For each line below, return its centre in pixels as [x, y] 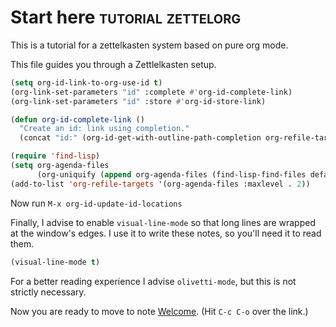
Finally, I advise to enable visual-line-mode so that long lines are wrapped [163, 222]
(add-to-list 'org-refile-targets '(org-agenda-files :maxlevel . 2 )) [160, 184]
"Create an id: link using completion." [104, 129]
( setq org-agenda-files [60, 166]
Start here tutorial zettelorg [126, 17]
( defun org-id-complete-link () [77, 119]
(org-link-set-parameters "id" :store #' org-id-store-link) [138, 101]
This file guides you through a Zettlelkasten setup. [113, 64]
